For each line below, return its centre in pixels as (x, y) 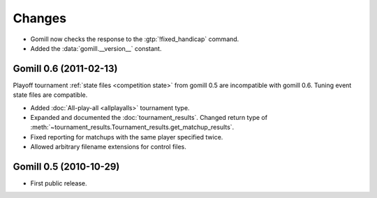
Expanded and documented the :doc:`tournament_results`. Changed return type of (149, 118)
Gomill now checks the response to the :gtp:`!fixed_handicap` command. (135, 39)
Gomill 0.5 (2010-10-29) (66, 167)
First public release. (59, 183)
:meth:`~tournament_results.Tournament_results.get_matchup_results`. (132, 127)
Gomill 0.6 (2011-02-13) (65, 69)
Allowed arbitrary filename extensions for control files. (108, 147)
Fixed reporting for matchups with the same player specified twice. (127, 137)
